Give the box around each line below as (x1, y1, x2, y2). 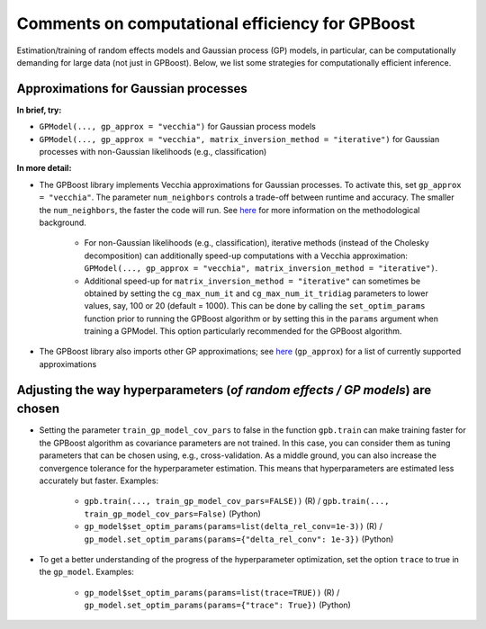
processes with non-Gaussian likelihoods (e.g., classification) (39, 147, 267, 157)
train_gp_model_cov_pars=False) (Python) (84, 508, 261, 519)
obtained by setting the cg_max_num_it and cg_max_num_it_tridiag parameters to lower (84, 288, 429, 299)
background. (39, 217, 87, 228)
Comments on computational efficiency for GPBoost (16, 13, 416, 33)
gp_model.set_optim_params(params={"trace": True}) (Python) (84, 599, 351, 611)
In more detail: (16, 163, 72, 174)
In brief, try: (16, 104, 62, 115)
